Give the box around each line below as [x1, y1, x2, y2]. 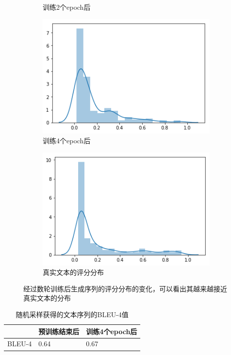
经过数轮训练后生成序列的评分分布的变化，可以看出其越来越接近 [23, 283, 227, 293]
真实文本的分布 [23, 293, 71, 303]
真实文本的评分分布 [43, 267, 104, 277]
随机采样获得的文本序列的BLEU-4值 [16, 309, 129, 320]
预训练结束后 [38, 326, 80, 336]
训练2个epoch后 [43, 2, 91, 12]
